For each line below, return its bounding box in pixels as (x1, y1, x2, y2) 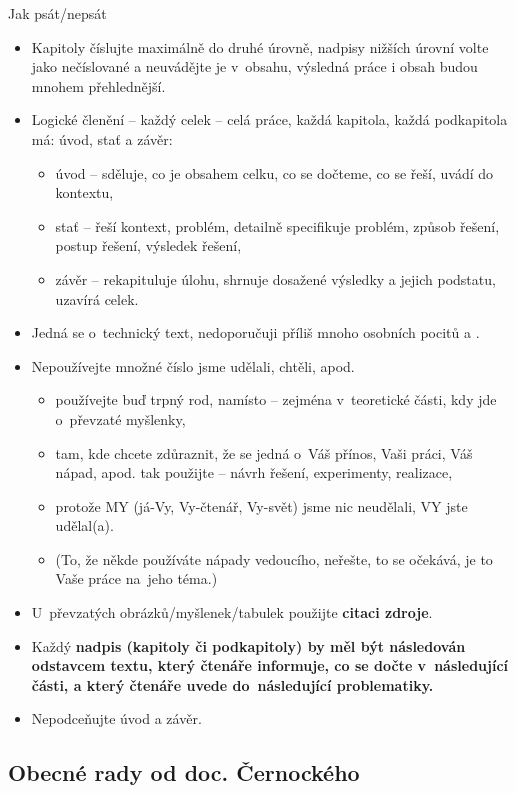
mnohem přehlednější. (31, 75, 166, 96)
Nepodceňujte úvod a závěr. (31, 708, 202, 729)
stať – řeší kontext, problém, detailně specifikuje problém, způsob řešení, (55, 215, 500, 236)
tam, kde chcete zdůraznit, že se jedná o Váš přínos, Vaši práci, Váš (55, 442, 473, 463)
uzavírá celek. (55, 288, 139, 309)
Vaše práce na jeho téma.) (55, 568, 218, 589)
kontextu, (55, 182, 114, 203)
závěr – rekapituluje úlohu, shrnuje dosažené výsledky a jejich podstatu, (55, 268, 496, 289)
